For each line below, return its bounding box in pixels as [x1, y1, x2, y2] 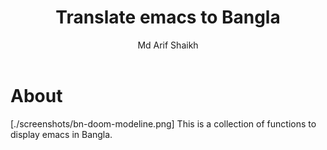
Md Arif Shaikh [137, 39, 199, 51]
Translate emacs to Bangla [55, 6, 281, 29]
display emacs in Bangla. [10, 128, 113, 140]
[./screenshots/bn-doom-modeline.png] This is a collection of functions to [10, 117, 317, 130]
